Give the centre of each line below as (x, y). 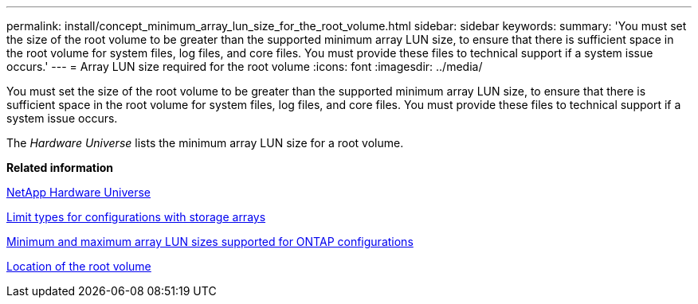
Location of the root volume (79, 266)
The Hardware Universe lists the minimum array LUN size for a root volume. (205, 143)
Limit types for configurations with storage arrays (136, 217)
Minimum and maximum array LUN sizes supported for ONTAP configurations (210, 242)
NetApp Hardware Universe (79, 192)
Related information (60, 168)
